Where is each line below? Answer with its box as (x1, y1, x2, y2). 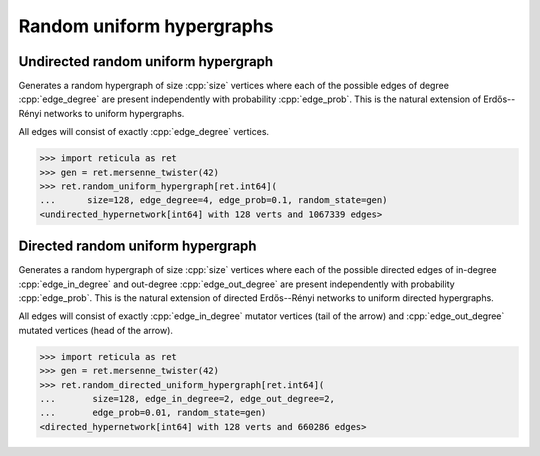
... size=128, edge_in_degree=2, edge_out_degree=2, (39, 393, 335, 404)
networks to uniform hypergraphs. (43, 107, 185, 119)
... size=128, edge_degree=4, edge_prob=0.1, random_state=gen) (39, 195, 388, 206)
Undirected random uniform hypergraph (18, 53, 274, 70)
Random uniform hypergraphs (18, 15, 274, 37)
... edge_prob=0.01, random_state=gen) (39, 407, 267, 419)
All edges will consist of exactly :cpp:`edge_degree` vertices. (18, 126, 270, 138)
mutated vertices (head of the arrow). (18, 324, 174, 336)
